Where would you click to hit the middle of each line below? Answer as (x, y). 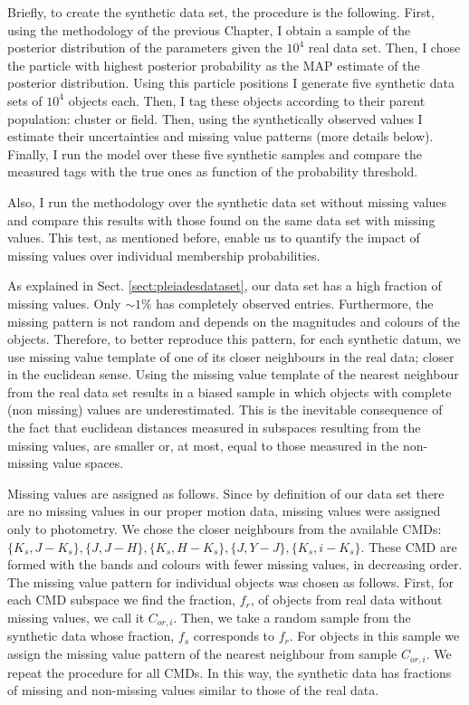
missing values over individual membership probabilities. (164, 255)
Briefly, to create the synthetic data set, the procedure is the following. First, (221, 12)
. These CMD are (409, 546)
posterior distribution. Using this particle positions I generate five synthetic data (231, 83)
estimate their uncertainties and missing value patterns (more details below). (220, 136)
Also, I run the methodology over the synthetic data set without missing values (227, 201)
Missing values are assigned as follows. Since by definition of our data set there (226, 493)
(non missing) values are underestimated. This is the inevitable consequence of (225, 410)
